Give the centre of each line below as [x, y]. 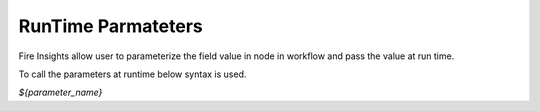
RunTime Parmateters [111, 26]
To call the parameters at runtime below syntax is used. [132, 74]
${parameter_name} [60, 92]
